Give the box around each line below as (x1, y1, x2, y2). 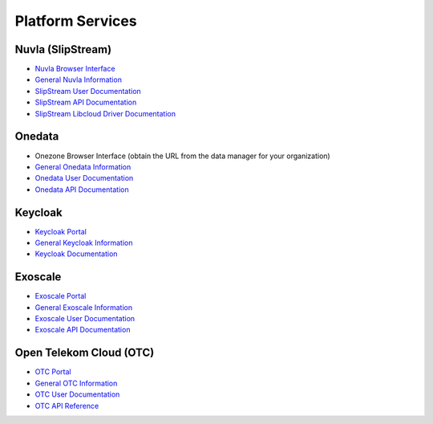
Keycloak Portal (34, 226, 87, 236)
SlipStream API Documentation (34, 97, 137, 108)
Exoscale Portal (34, 291, 87, 301)
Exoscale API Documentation (34, 325, 131, 335)
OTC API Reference (34, 401, 99, 410)
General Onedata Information (34, 161, 132, 172)
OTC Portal (34, 367, 71, 377)
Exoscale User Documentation (34, 314, 136, 324)
